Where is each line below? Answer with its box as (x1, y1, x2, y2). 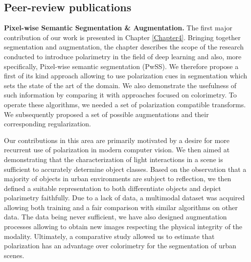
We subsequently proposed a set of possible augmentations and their (4, 109, 209, 119)
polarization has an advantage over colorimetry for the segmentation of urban (4, 240, 236, 251)
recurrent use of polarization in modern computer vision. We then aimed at (4, 144, 230, 155)
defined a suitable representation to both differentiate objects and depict (4, 183, 221, 193)
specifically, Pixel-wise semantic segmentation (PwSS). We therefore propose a (4, 61, 239, 71)
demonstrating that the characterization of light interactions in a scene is (4, 154, 223, 164)
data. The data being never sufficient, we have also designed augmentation (4, 212, 227, 222)
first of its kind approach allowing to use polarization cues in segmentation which (4, 71, 248, 81)
